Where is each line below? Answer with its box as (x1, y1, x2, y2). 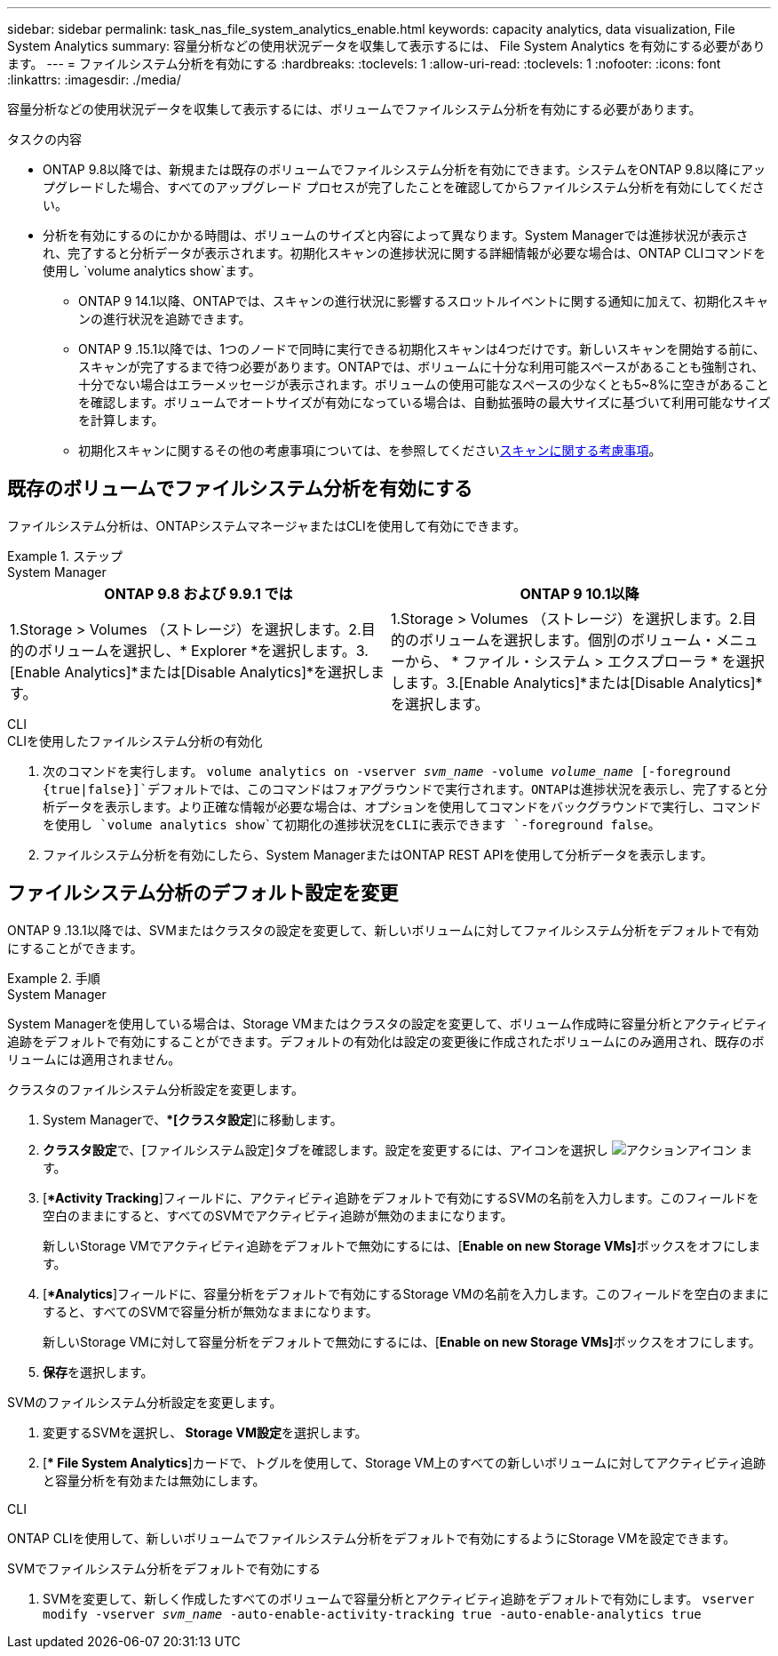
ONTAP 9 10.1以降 (520, 584, 639, 603)
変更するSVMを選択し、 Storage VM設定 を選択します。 (43, 1424, 368, 1440)
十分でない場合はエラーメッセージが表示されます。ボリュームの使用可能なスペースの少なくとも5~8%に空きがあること (78, 377, 769, 392)
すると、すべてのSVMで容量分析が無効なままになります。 (43, 1303, 378, 1319)
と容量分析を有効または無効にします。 (43, 1472, 266, 1488)
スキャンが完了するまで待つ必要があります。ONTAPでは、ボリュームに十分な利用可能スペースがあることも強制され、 (78, 359, 765, 374)
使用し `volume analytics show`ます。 (43, 263, 261, 278)
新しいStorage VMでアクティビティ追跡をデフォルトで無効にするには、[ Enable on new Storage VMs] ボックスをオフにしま (43, 1237, 761, 1253)
